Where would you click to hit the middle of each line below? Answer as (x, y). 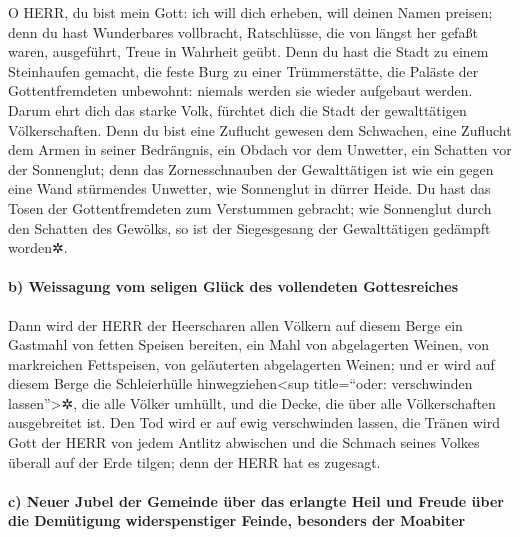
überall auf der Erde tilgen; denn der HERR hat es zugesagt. (194, 461)
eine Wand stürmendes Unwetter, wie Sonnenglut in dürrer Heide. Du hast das (249, 188)
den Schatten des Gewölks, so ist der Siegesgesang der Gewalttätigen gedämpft (249, 227)
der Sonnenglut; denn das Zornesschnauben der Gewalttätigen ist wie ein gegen (251, 168)
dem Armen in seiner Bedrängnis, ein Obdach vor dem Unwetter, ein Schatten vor (260, 149)
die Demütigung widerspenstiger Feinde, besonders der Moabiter (237, 520)
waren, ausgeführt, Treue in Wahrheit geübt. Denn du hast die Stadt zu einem (248, 51)
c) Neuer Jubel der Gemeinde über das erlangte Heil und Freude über (256, 500)
